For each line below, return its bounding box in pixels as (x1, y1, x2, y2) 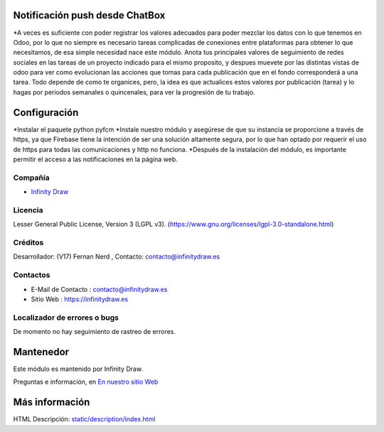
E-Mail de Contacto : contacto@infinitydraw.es (31, 285, 168, 293)
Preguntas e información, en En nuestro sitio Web (13, 377, 159, 387)
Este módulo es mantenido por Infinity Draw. (13, 364, 144, 373)
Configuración (13, 107, 79, 119)
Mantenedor (13, 345, 70, 358)
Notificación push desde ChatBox (13, 9, 166, 21)
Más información (13, 396, 90, 409)
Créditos (13, 237, 44, 247)
